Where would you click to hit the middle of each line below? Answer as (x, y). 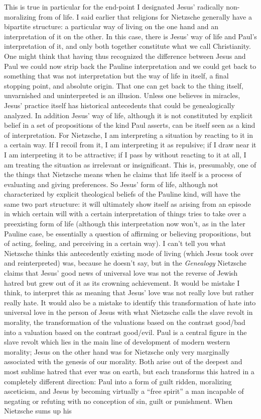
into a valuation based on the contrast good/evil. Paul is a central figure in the (125, 332)
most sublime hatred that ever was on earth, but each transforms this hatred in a (129, 371)
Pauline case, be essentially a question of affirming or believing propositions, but (128, 233)
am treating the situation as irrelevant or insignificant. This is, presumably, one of (130, 164)
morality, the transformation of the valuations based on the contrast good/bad (125, 322)
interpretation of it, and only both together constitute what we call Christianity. (127, 46)
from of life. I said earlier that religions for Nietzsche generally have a (145, 16)
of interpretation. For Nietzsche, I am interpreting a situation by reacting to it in (129, 135)
